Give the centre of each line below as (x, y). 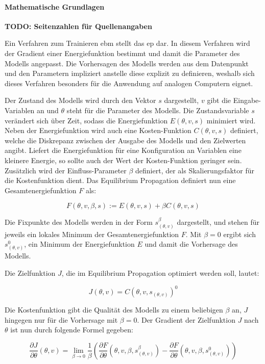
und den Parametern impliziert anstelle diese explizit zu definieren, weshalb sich (130, 73)
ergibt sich (239, 234)
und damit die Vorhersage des (191, 244)
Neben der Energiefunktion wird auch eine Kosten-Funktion (98, 130)
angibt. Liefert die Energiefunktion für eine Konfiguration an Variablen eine (123, 150)
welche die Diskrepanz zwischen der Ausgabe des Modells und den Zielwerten (125, 140)
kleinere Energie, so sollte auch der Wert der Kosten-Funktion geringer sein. (123, 160)
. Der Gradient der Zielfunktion (186, 319)
